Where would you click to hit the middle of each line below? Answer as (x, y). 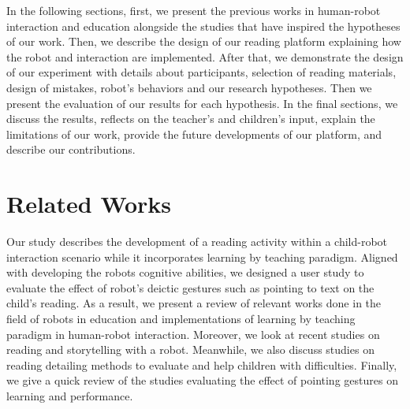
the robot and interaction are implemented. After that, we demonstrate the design (205, 56)
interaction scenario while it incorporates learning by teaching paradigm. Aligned (202, 257)
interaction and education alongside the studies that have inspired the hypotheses (203, 26)
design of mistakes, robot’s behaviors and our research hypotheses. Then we (189, 87)
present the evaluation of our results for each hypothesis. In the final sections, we (202, 103)
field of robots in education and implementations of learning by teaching (181, 319)
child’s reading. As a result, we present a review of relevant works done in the (194, 303)
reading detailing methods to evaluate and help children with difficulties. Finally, (202, 364)
